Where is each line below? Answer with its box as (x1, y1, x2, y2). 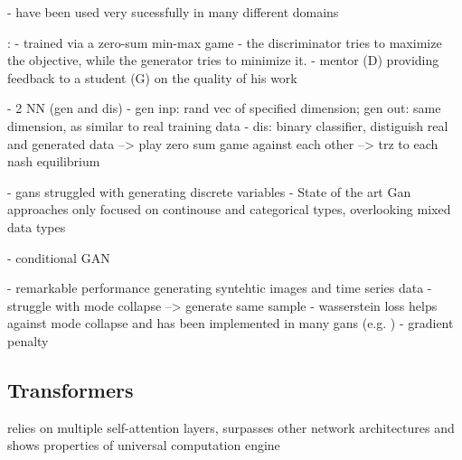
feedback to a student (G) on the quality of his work (7, 68, 297, 87)
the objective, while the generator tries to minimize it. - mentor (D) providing (7, 51, 439, 70)
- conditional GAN (7, 248, 110, 267)
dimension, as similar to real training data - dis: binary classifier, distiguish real (7, 116, 448, 135)
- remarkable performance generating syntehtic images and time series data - (7, 278, 432, 297)
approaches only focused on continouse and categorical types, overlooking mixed (7, 200, 451, 219)
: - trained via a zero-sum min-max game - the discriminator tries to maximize (7, 33, 442, 52)
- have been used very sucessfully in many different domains (7, 3, 339, 21)
